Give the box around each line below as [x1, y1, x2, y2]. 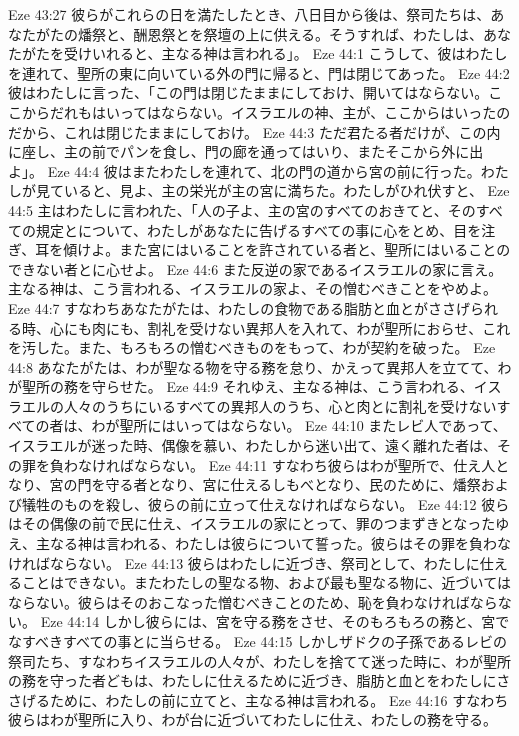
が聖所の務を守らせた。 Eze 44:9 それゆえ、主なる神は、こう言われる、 [8, 376, 474, 397]
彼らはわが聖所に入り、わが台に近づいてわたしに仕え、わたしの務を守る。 [8, 709, 498, 730]
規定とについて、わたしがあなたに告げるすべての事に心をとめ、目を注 [35, 219, 496, 240]
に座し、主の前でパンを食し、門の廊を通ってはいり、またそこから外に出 [8, 141, 484, 162]
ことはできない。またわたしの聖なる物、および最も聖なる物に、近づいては [21, 572, 511, 593]
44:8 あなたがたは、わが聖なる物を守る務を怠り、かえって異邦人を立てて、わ [8, 356, 512, 377]
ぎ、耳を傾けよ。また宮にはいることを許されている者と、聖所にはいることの [8, 239, 511, 260]
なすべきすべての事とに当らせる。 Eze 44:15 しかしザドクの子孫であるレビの [8, 631, 507, 651]
